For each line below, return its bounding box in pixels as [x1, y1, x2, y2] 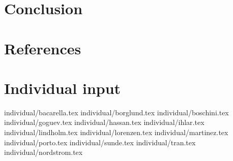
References [4, 38, 81, 58]
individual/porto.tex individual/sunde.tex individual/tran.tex [4, 137, 196, 147]
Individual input [4, 77, 121, 98]
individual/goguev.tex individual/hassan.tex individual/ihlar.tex [4, 117, 205, 127]
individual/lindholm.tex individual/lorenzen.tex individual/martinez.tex [4, 127, 228, 138]
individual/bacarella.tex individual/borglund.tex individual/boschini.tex [4, 107, 229, 117]
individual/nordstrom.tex [4, 147, 83, 157]
